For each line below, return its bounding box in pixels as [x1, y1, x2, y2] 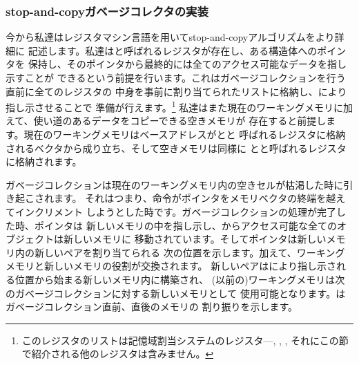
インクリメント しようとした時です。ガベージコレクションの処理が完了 [14, 205, 336, 218]
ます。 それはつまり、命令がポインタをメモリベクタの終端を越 [53, 191, 336, 205]
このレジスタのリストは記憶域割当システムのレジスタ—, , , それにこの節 [21, 333, 349, 347]
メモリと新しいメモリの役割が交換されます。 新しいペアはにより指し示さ [6, 259, 336, 273]
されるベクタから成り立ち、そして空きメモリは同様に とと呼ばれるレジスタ [6, 140, 347, 155]
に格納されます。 [6, 154, 82, 169]
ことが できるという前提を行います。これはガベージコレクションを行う [24, 71, 346, 84]
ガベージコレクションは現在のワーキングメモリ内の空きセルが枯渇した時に [6, 177, 344, 191]
